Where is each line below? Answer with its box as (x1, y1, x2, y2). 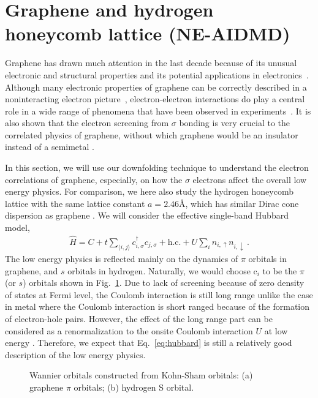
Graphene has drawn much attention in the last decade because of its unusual (5, 56, 297, 69)
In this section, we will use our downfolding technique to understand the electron (5, 161, 309, 174)
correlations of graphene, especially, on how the (5, 173, 183, 186)
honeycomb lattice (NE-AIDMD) (5, 21, 290, 46)
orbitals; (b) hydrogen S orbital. (74, 381, 194, 393)
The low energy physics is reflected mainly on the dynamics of (5, 252, 238, 265)
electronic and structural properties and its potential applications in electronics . (5, 68, 309, 81)
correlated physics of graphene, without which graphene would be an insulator (5, 128, 298, 141)
